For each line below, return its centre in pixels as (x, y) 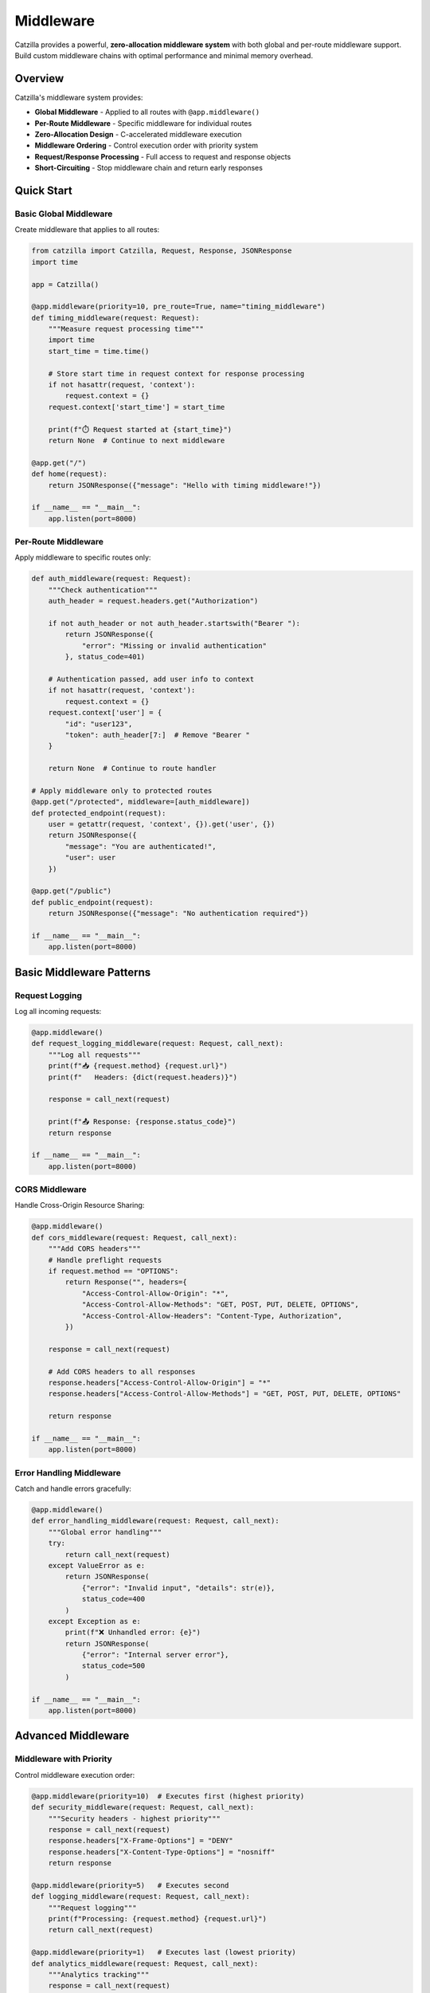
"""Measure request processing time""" (126, 329)
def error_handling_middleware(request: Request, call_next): (155, 1521)
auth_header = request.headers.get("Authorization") (153, 601)
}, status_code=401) (105, 657)
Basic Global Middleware (64, 214)
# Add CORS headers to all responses (122, 1372)
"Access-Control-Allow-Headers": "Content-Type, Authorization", (212, 1316)
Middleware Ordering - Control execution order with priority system (147, 145)
